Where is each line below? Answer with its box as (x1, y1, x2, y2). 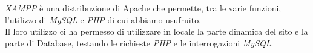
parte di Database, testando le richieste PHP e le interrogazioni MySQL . (5, 36, 274, 49)
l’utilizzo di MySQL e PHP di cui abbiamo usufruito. (5, 13, 202, 26)
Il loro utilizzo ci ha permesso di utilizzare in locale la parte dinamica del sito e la (5, 25, 308, 38)
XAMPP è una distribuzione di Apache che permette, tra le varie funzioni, (5, 2, 282, 14)
